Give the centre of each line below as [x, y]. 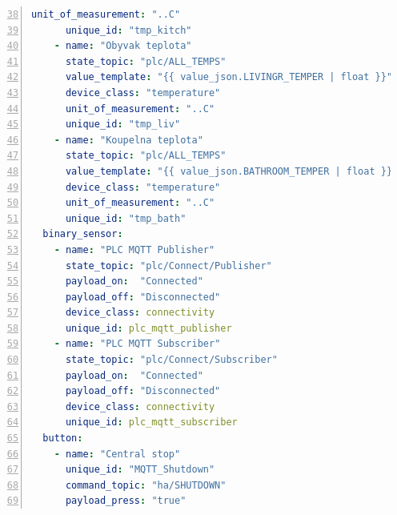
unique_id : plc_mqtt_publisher [148, 328]
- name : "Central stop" [117, 454]
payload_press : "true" [126, 501]
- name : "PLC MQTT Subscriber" [137, 344]
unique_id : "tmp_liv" [123, 125]
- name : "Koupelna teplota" [128, 140]
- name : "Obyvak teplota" [123, 46]
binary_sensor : [83, 234]
